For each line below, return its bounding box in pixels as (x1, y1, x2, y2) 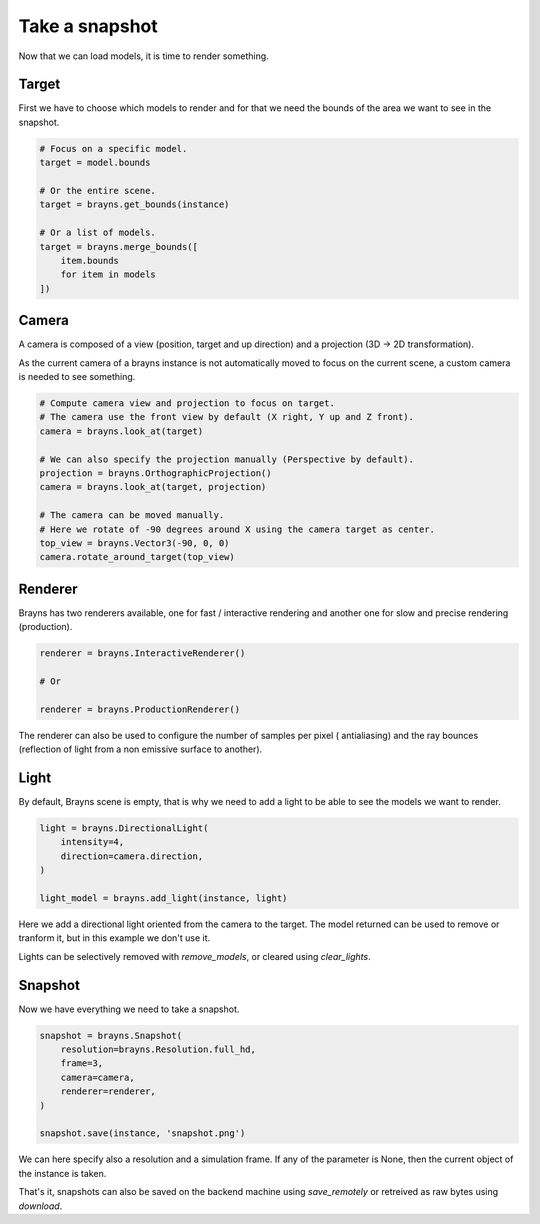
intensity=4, (60, 836, 125, 848)
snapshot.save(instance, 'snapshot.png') (39, 1128, 246, 1139)
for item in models (60, 269, 157, 280)
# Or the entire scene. (39, 185, 157, 196)
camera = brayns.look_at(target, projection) (39, 481, 267, 493)
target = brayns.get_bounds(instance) (39, 199, 230, 210)
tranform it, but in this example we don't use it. (18, 932, 211, 944)
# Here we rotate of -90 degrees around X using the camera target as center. (39, 523, 435, 535)
